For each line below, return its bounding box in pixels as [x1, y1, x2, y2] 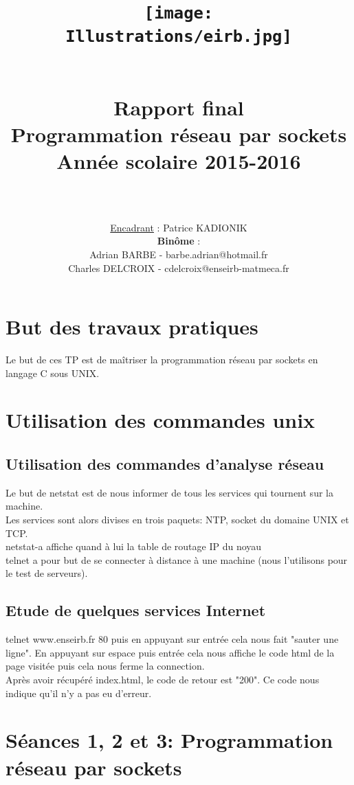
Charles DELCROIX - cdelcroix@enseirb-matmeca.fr [68, 260, 289, 275]
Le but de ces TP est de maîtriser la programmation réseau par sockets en [5, 352, 318, 367]
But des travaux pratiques [5, 312, 258, 341]
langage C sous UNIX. [5, 365, 100, 380]
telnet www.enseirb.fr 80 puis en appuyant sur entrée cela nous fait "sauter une [5, 632, 339, 646]
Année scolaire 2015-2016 [56, 147, 301, 175]
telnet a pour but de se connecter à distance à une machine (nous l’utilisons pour [5, 552, 348, 567]
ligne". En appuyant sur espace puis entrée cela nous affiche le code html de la [5, 645, 335, 659]
